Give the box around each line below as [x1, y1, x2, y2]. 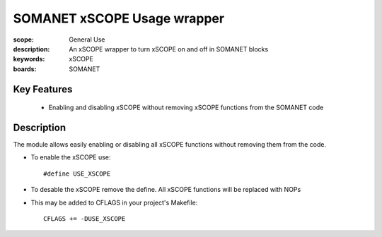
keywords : [13, 55, 45, 63]
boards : [13, 64, 37, 73]
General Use [69, 35, 105, 44]
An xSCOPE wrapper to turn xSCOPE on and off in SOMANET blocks [69, 44, 269, 53]
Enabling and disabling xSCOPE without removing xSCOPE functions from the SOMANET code [48, 103, 324, 112]
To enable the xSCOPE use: [30, 153, 111, 162]
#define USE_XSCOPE [43, 169, 111, 178]
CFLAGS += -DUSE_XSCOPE [43, 214, 126, 222]
